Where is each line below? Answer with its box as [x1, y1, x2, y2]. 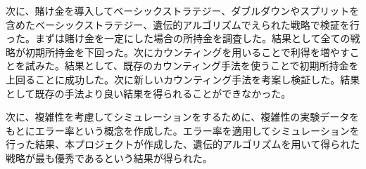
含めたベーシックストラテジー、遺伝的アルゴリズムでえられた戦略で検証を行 [6, 17, 360, 32]
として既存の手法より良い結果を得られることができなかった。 [6, 86, 291, 100]
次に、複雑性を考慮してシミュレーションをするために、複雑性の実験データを [6, 109, 360, 124]
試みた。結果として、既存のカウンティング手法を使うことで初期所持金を [25, 58, 359, 73]
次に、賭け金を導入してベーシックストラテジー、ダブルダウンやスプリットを [6, 4, 360, 18]
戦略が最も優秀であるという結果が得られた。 [6, 150, 213, 165]
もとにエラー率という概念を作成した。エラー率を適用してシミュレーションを [6, 123, 360, 137]
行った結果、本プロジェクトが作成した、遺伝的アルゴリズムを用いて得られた [6, 137, 360, 151]
